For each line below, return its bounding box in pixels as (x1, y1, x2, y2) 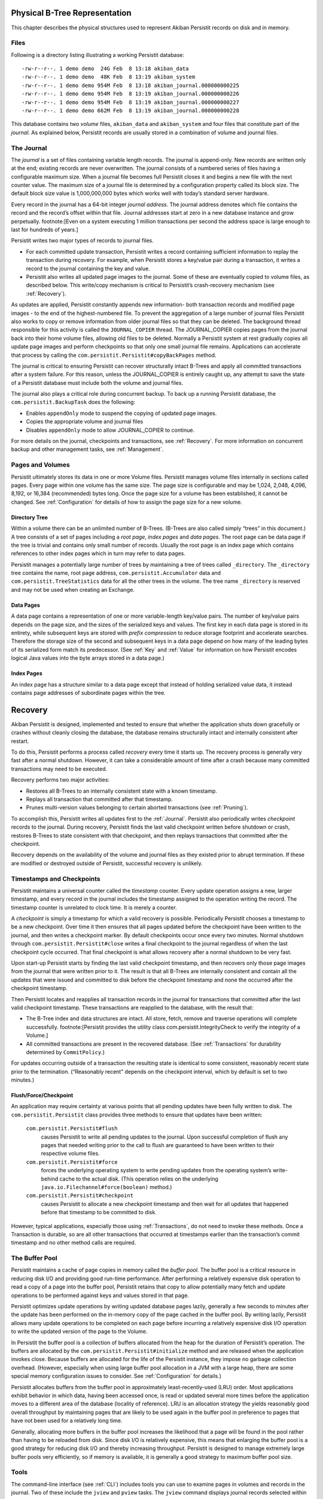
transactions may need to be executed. (11, 765, 108, 772)
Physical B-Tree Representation (11, 8, 132, 18)
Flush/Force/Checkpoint (11, 1092, 74, 1099)
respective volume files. (41, 1150, 100, 1157)
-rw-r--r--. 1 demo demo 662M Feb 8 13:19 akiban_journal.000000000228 (22, 107, 239, 114)
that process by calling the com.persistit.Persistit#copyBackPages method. (11, 351, 217, 359)
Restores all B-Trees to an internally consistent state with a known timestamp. (26, 787, 218, 794)
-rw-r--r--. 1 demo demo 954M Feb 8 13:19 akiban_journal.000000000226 (22, 91, 239, 97)
